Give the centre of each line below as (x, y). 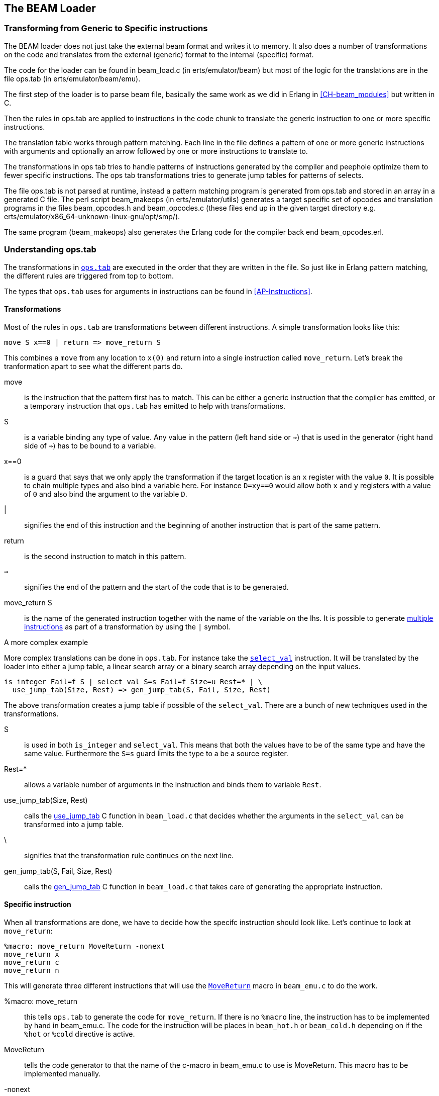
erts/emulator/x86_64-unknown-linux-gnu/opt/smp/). (92, 216)
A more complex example (46, 642)
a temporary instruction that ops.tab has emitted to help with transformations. (155, 406)
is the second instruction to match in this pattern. (105, 556)
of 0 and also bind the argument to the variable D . (106, 494)
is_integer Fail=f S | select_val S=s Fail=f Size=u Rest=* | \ (133, 681)
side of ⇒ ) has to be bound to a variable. (90, 445)
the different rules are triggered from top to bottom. (89, 276)
